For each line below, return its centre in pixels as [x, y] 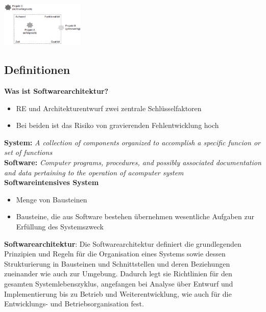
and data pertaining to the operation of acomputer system [94, 172]
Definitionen [37, 70]
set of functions [28, 152]
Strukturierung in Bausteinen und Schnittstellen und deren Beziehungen [117, 263]
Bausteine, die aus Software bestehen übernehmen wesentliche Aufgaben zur [135, 216]
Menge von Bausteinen [52, 199]
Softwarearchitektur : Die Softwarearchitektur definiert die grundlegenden [123, 243]
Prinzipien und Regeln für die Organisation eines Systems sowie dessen [115, 254]
